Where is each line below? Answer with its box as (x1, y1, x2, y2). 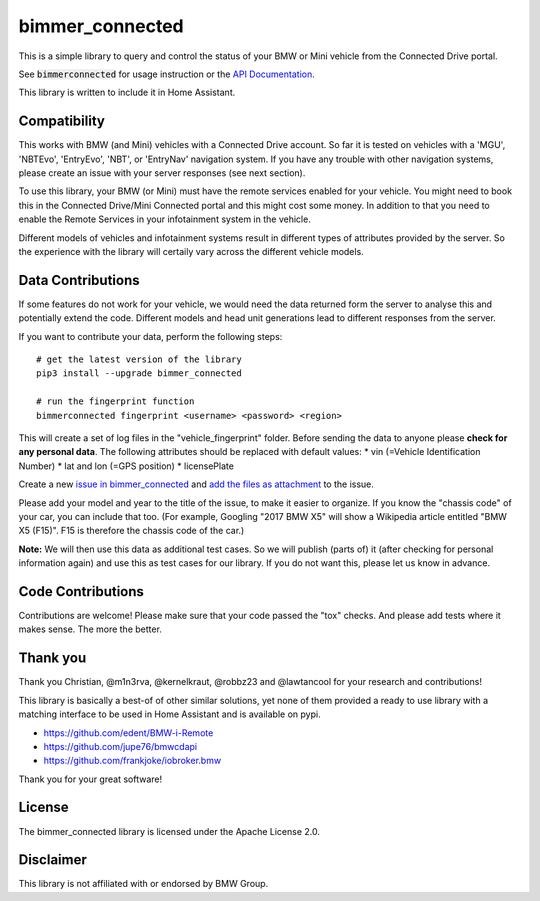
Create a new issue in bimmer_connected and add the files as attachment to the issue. (18, 478, 375, 490)
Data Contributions (18, 271, 140, 289)
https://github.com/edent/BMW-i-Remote (43, 726, 214, 739)
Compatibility (18, 113, 105, 130)
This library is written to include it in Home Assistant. (18, 86, 236, 99)
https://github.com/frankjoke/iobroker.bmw (43, 755, 222, 767)
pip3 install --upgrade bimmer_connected (36, 368, 242, 379)
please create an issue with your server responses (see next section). (18, 167, 306, 179)
